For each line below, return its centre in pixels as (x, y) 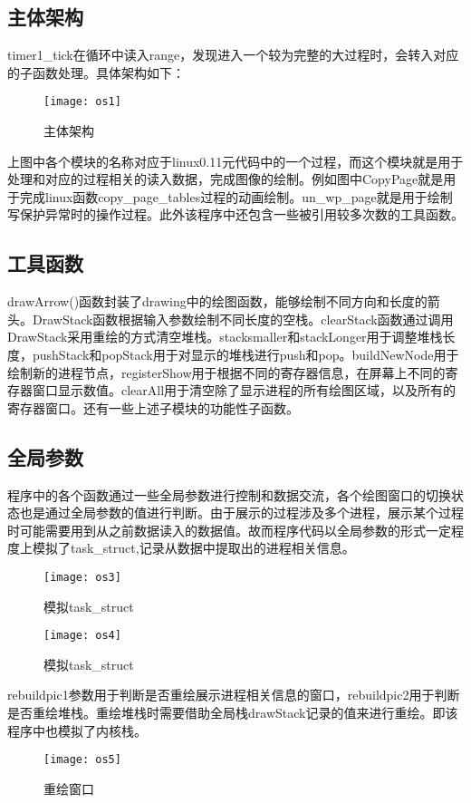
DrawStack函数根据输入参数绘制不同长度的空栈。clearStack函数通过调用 (243, 319)
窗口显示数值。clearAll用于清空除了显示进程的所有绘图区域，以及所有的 (244, 390)
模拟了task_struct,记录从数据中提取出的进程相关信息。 (193, 548)
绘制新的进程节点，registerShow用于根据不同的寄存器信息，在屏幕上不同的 (226, 372)
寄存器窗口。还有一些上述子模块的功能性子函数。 (153, 407)
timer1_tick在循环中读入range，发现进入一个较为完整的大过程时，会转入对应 (233, 55)
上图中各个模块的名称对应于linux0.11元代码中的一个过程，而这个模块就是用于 (235, 161)
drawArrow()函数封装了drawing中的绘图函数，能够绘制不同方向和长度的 (217, 301)
